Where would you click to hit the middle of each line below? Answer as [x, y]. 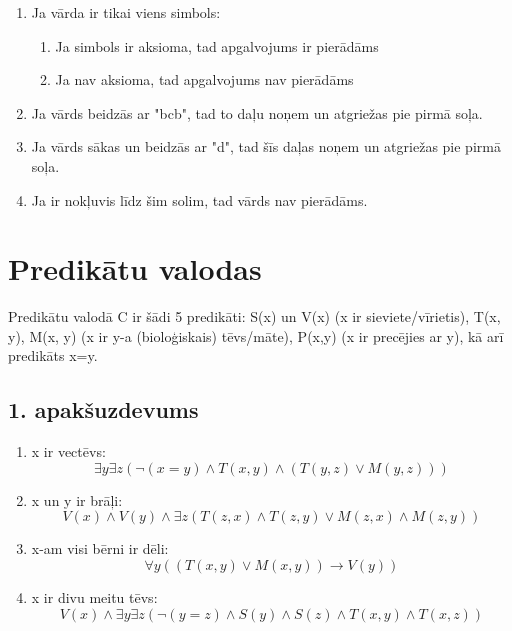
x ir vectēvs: [68, 451]
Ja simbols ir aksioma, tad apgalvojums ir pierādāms [217, 45]
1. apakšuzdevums [103, 409]
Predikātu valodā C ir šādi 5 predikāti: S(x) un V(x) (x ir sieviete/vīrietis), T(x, [254, 316]
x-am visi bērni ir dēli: [100, 548]
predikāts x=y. [53, 355]
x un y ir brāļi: [77, 499]
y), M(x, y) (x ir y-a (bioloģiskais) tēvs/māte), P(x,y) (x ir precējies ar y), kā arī [256, 335]
